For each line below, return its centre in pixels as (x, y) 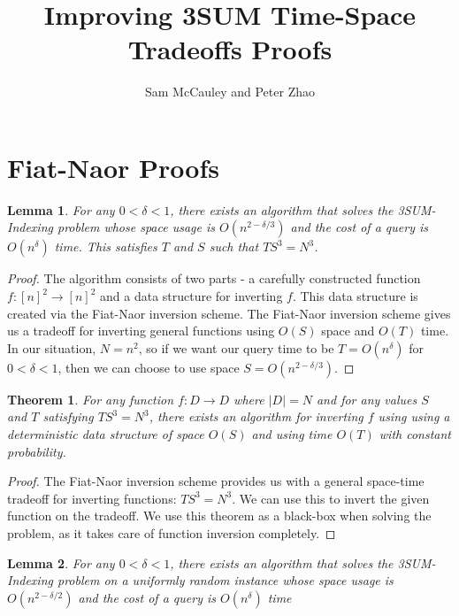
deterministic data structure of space (106, 434)
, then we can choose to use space (149, 367)
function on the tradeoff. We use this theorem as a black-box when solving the (219, 516)
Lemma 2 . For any (61, 562)
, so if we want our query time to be (236, 347)
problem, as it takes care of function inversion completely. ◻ (172, 532)
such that (234, 246)
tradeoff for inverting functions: (92, 498)
